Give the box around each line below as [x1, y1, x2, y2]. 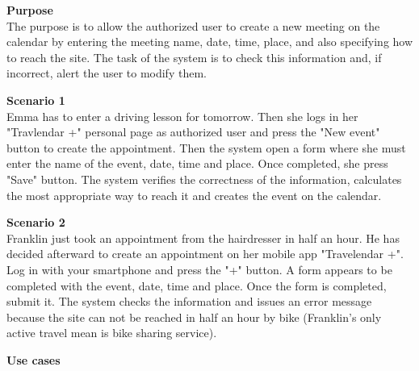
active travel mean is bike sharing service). [6, 324, 217, 341]
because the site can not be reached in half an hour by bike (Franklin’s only [6, 308, 382, 325]
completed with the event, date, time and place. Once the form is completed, [6, 277, 387, 294]
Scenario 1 [6, 91, 65, 108]
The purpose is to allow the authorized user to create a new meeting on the [6, 17, 380, 34]
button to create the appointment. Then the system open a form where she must [6, 139, 406, 156]
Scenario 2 [6, 214, 65, 231]
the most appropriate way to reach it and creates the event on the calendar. [6, 186, 382, 203]
